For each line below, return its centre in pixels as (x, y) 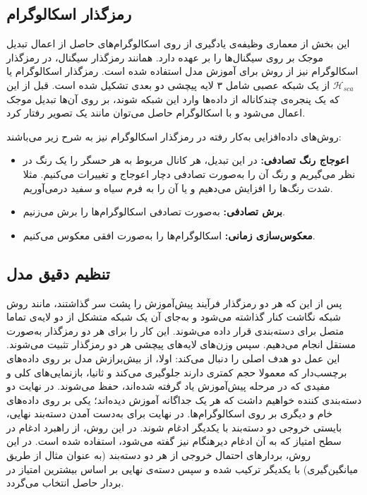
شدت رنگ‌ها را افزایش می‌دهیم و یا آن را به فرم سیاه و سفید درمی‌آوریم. (178, 187)
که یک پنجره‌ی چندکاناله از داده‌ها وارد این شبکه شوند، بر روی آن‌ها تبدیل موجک (173, 99)
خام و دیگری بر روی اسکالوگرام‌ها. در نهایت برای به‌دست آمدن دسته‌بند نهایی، (170, 413)
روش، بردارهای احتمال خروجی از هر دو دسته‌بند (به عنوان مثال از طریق (158, 455)
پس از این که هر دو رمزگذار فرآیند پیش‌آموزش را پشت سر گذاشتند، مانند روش (174, 303)
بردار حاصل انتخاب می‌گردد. (65, 483)
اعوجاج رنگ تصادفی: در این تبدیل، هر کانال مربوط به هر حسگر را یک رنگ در (186, 160)
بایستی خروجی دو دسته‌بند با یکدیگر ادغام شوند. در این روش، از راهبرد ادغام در (174, 427)
